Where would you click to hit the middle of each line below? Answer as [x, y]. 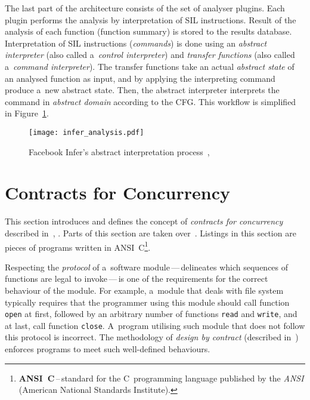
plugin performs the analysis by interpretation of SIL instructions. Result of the [151, 19]
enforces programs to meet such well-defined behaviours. [108, 349]
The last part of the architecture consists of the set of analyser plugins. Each [145, 8]
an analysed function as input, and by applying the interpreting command [140, 78]
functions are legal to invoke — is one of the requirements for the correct [137, 279]
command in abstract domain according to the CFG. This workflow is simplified [151, 101]
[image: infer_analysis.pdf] [86, 132]
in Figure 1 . [27, 113]
